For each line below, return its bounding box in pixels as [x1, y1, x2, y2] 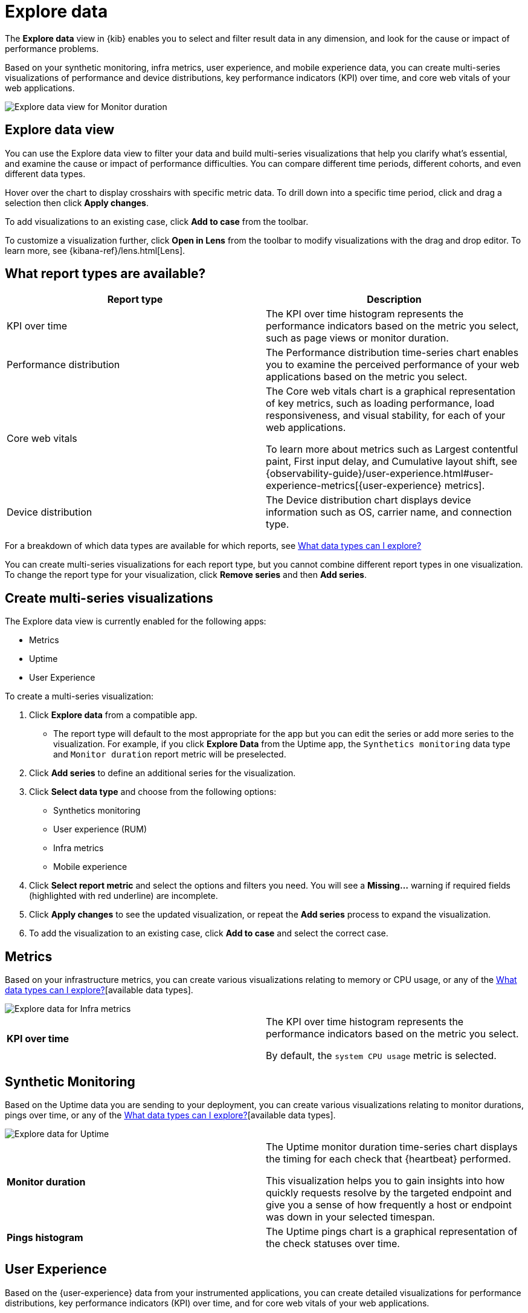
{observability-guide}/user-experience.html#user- [266, 467, 494, 480]
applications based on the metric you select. [266, 371, 468, 383]
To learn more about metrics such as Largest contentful [266, 443, 518, 456]
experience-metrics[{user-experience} [266, 479, 442, 492]
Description [367, 293, 422, 306]
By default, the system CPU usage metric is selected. [266, 1049, 497, 1062]
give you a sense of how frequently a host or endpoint [266, 1198, 512, 1211]
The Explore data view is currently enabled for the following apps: [5, 616, 266, 627]
